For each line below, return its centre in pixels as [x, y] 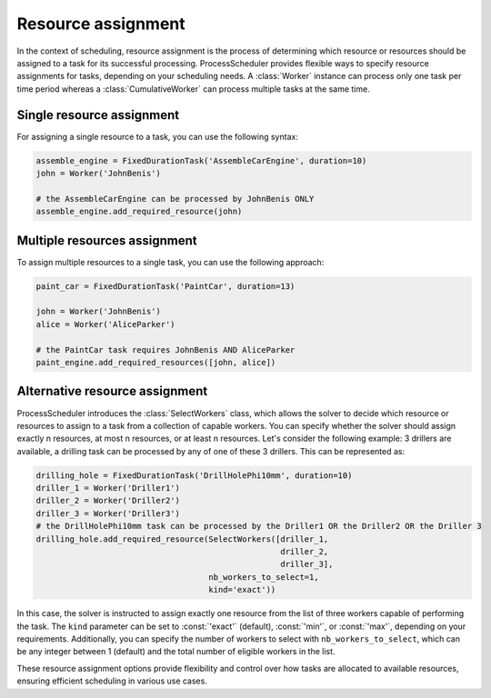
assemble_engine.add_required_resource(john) [139, 212]
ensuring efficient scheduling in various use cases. [112, 681]
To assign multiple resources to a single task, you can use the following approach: [170, 262]
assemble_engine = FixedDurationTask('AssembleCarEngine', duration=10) [201, 160]
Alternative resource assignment [112, 391]
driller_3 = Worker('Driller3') [108, 513]
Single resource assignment [98, 115]
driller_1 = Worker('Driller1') [108, 488]
